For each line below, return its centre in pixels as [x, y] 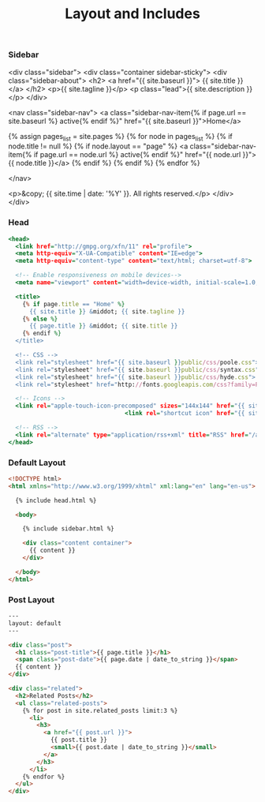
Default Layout [37, 463]
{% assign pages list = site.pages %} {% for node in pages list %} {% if [120, 137]
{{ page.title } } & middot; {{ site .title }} [103, 326]
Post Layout [32, 599]
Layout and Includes [132, 14]
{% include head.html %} [56, 500]
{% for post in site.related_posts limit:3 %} [100, 710]
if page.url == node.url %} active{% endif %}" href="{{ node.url [137, 155]
